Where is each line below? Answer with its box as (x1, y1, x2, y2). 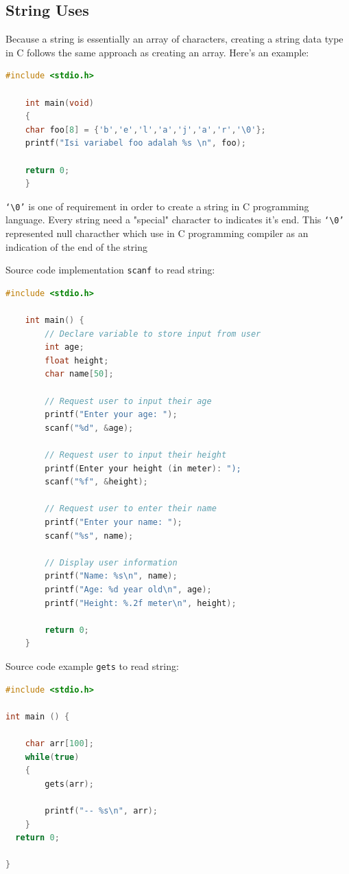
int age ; (45, 342, 84, 352)
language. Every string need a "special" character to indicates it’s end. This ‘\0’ (5, 212, 344, 227)
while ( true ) (25, 752, 80, 762)
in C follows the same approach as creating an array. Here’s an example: (5, 45, 309, 59)
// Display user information (45, 557, 178, 568)
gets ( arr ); (45, 778, 94, 789)
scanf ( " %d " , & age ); (45, 423, 134, 433)
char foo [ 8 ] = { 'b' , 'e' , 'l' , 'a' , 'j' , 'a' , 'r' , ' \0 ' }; (25, 124, 266, 135)
